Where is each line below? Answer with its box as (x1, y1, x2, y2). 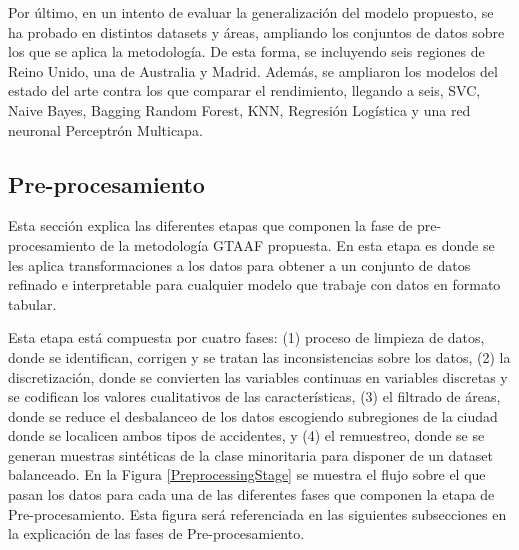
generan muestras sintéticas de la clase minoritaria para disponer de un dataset (8, 444, 493, 465)
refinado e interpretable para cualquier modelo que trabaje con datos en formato (8, 274, 501, 295)
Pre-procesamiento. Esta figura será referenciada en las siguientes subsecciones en (8, 503, 507, 524)
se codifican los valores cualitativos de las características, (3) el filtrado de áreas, (8, 386, 501, 407)
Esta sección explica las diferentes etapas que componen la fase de (8, 215, 413, 236)
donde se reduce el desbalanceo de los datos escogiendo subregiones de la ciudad (8, 405, 498, 426)
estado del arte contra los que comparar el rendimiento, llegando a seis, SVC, (8, 80, 481, 101)
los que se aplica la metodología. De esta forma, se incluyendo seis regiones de (8, 41, 485, 62)
